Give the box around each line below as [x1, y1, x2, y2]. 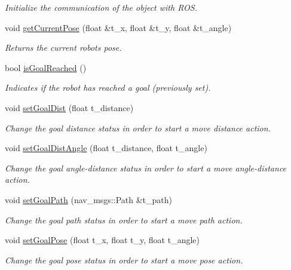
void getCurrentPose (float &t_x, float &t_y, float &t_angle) [5, 21, 232, 33]
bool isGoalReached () [5, 61, 87, 73]
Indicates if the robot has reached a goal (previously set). [5, 81, 211, 94]
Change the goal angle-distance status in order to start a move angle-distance [5, 161, 287, 174]
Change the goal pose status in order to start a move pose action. [5, 253, 243, 266]
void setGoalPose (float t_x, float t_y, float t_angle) [5, 234, 200, 246]
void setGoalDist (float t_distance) [5, 101, 134, 113]
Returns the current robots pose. [5, 41, 122, 54]
